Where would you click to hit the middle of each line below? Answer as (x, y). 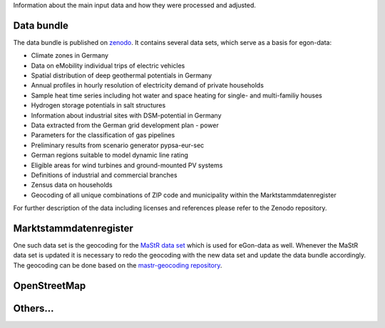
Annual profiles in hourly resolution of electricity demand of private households (147, 85)
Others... (34, 308)
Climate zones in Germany (70, 55)
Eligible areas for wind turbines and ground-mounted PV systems (127, 165)
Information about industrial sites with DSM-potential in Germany (126, 115)
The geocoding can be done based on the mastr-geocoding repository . (118, 265)
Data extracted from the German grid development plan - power (125, 125)
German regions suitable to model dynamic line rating (110, 155)
